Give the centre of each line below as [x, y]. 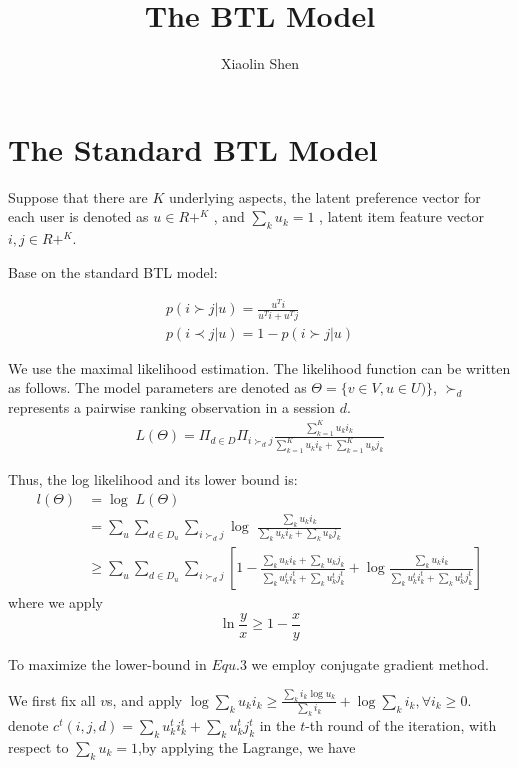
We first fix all [52, 699]
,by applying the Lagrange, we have [246, 746]
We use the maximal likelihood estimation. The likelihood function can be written [259, 367]
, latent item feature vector [402, 216]
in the [277, 725]
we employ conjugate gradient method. [370, 664]
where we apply [55, 602]
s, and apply [145, 699]
